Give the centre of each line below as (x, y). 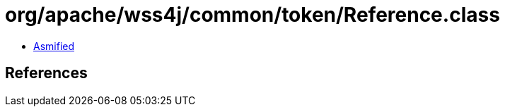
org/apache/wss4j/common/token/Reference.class (253, 15)
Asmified (54, 46)
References (46, 73)
